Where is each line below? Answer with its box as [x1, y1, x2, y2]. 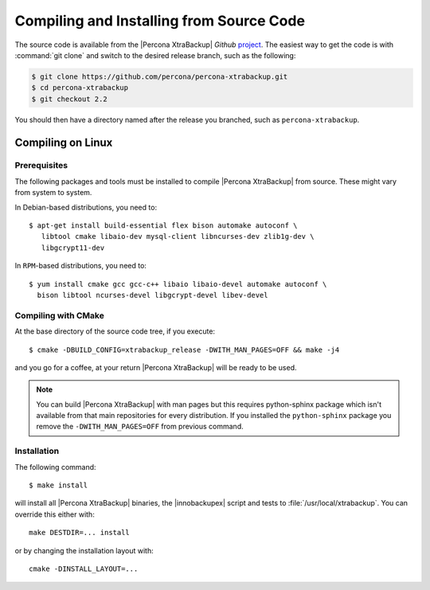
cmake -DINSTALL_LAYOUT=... [29, 564, 139, 573]
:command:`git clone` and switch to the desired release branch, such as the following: [14, 50, 296, 60]
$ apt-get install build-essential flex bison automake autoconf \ [29, 221, 298, 230]
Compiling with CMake [14, 310, 105, 321]
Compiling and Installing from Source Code [14, 12, 306, 29]
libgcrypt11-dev [41, 243, 105, 252]
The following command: [14, 462, 96, 471]
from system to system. [14, 188, 92, 197]
